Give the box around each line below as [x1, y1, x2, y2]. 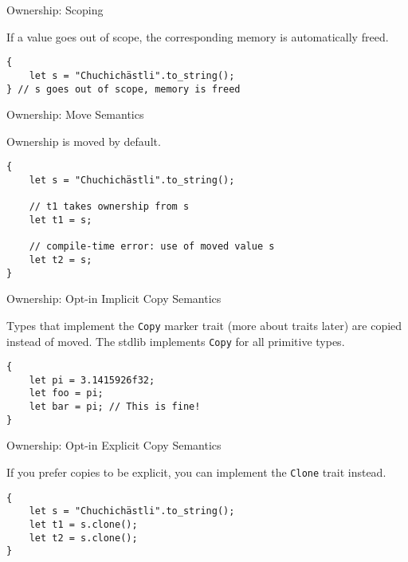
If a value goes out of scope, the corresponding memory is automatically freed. [6, 28, 389, 45]
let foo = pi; [29, 387, 104, 399]
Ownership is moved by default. [6, 132, 161, 149]
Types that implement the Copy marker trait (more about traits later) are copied [6, 316, 402, 333]
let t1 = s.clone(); [29, 519, 138, 530]
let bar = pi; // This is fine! [29, 401, 201, 413]
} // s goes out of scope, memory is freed [6, 83, 241, 95]
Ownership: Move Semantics [6, 106, 144, 123]
